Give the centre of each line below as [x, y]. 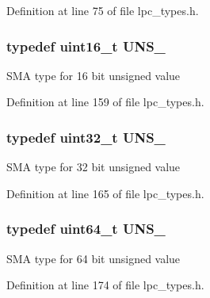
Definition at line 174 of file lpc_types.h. [105, 285]
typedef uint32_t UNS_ [86, 137]
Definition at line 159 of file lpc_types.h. [105, 102]
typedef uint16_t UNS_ [86, 46]
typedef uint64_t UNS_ [86, 229]
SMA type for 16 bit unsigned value [94, 75]
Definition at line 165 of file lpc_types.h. [105, 193]
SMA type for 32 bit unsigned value [94, 167]
